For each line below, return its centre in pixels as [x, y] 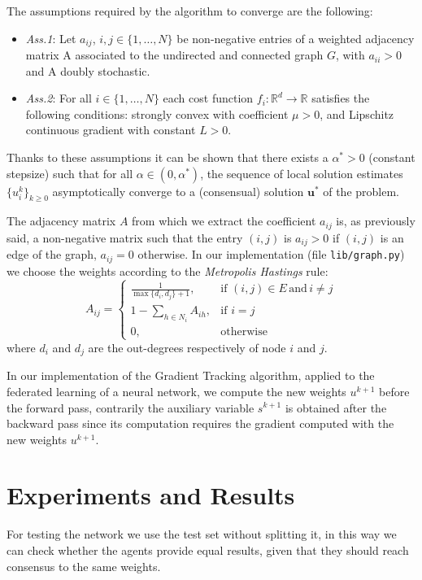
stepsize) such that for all [70, 173]
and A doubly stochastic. [88, 70]
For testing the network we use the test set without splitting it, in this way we [202, 534]
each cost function [208, 98]
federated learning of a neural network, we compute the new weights [176, 391]
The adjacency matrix [61, 221]
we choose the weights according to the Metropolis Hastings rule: [167, 270]
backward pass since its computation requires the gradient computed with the [200, 423]
